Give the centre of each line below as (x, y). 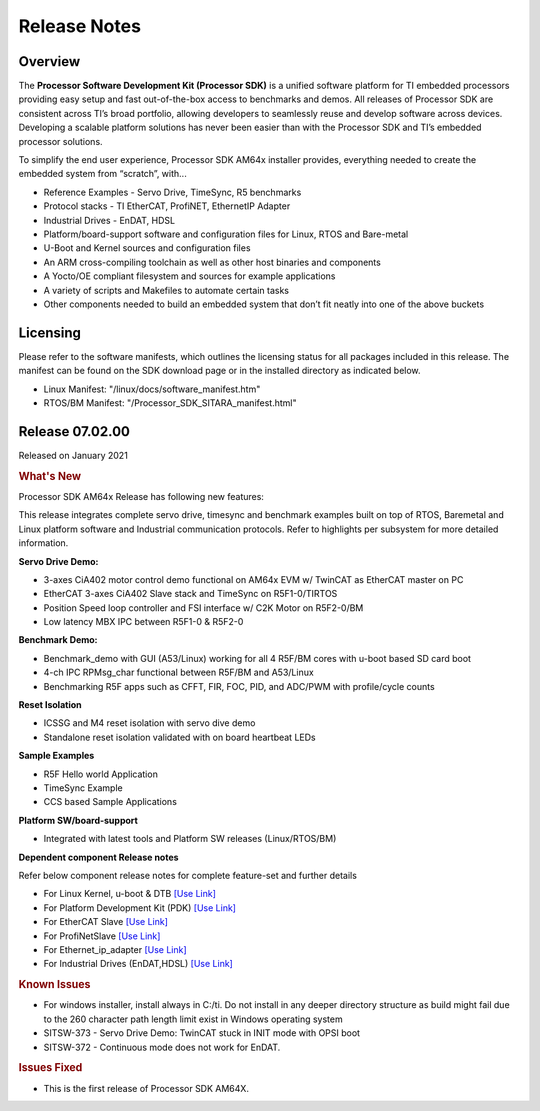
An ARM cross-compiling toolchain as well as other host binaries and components (212, 262)
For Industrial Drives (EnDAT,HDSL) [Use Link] (138, 964)
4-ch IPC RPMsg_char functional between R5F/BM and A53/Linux (178, 672)
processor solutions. (61, 141)
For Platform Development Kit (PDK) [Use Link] (140, 907)
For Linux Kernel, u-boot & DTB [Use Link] (130, 894)
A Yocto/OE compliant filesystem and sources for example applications (189, 276)
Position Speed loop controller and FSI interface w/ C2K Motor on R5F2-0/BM (203, 607)
